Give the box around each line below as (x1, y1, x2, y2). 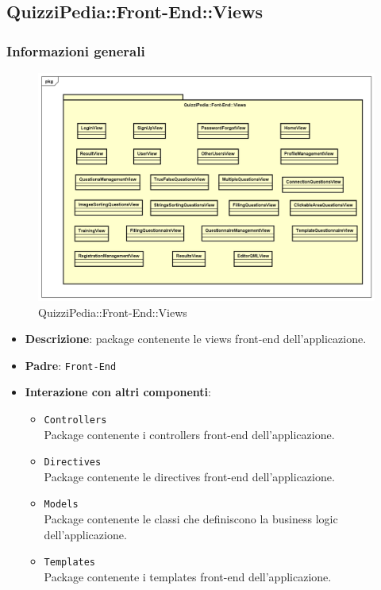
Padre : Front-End (25, 357, 117, 373)
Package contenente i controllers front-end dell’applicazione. (44, 426, 335, 442)
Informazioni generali (6, 40, 145, 60)
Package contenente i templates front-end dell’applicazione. (44, 568, 332, 584)
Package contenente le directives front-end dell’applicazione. (44, 468, 335, 484)
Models (44, 499, 79, 511)
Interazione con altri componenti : (25, 384, 211, 400)
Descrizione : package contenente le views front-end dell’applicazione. (25, 330, 367, 347)
